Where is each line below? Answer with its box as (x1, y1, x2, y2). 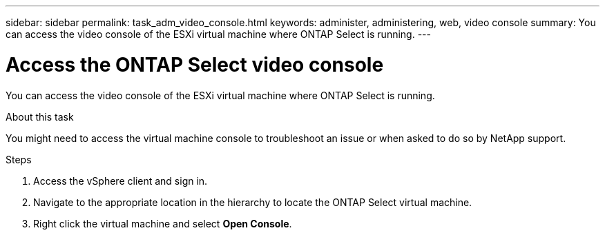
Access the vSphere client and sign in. (33, 174, 208, 187)
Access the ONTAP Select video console (6, 52, 384, 76)
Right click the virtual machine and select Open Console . (33, 217, 292, 229)
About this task (6, 110, 74, 123)
